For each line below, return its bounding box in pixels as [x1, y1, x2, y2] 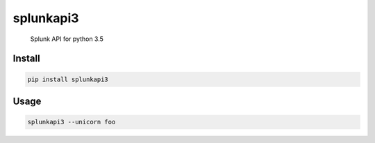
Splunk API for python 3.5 [30, 35, 104, 43]
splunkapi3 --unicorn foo [27, 118, 116, 126]
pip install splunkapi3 [27, 75, 109, 83]
